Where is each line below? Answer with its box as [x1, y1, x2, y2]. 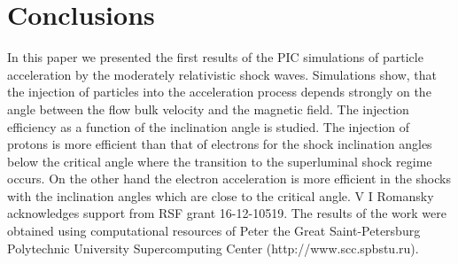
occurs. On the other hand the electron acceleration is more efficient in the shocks [7, 169, 451, 188]
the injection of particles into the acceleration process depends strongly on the [7, 82, 431, 101]
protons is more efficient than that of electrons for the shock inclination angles [7, 135, 432, 153]
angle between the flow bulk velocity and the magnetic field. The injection [7, 99, 409, 118]
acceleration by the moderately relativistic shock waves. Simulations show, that [7, 65, 438, 83]
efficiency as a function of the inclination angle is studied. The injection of [7, 117, 410, 136]
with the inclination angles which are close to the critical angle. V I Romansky [7, 186, 434, 205]
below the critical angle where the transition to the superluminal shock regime [7, 151, 432, 170]
